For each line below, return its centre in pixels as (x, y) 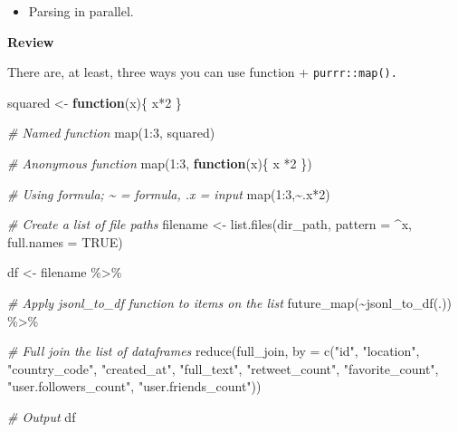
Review (31, 41)
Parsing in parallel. (81, 11)
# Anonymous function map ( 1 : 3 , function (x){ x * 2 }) (160, 163)
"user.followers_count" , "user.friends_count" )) (134, 386)
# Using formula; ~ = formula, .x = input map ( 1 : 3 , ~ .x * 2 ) (169, 193)
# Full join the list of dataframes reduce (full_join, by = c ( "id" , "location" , (214, 351)
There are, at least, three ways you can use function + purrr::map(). (202, 72)
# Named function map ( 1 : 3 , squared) (111, 133)
